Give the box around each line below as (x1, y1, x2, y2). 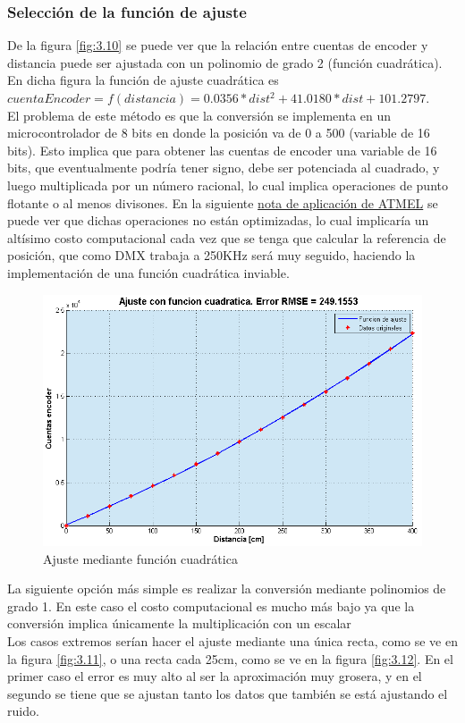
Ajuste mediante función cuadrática (43, 549, 238, 567)
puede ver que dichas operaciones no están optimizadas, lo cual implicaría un (7, 211, 429, 230)
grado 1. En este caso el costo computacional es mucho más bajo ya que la (7, 596, 415, 615)
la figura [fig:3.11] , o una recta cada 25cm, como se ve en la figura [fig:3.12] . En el (7, 649, 453, 668)
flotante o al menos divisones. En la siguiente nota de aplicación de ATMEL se (7, 193, 438, 212)
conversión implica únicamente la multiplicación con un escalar (7, 614, 351, 633)
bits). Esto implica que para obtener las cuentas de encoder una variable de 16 (7, 140, 437, 159)
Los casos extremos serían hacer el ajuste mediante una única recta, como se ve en (7, 631, 458, 650)
